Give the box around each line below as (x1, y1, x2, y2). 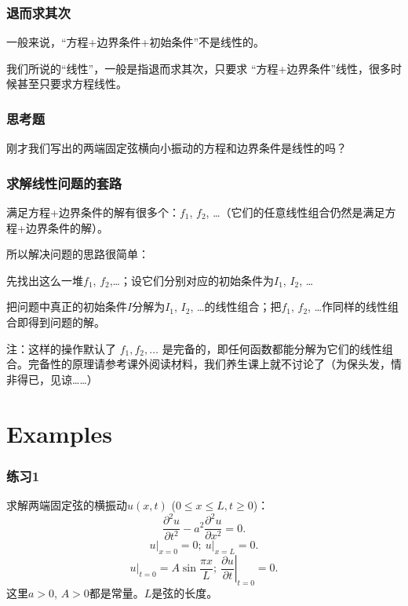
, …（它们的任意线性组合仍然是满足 (206, 204, 385, 221)
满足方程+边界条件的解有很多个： (6, 204, 180, 221)
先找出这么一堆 (6, 272, 83, 288)
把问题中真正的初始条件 (6, 298, 127, 315)
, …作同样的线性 (308, 298, 388, 315)
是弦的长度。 (151, 585, 218, 601)
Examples (6, 417, 112, 449)
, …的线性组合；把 (190, 298, 282, 315)
